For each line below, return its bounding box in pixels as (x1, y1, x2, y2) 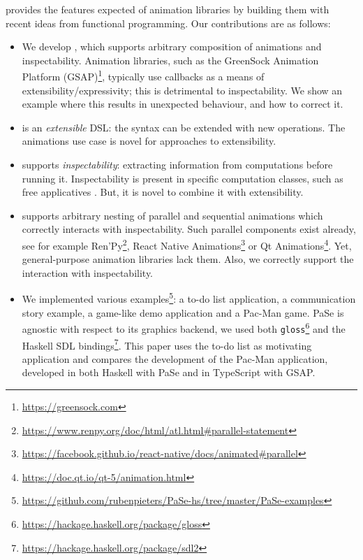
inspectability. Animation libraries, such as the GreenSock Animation (22, 52, 319, 67)
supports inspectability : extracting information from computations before (22, 157, 333, 171)
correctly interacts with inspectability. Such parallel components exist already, (22, 222, 356, 236)
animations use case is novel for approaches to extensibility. (22, 134, 276, 148)
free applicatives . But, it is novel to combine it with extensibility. (22, 185, 304, 199)
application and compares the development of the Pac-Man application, (22, 351, 328, 366)
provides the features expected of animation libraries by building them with (6, 2, 329, 16)
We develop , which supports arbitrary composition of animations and (22, 39, 322, 54)
